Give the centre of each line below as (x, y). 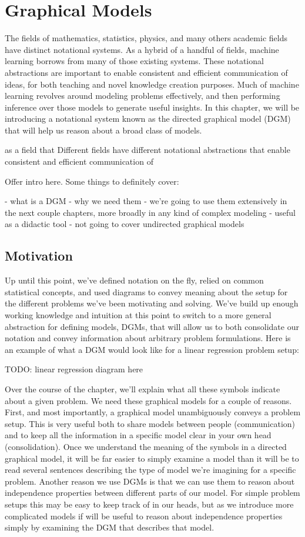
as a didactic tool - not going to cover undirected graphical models (125, 224)
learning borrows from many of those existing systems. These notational (134, 61)
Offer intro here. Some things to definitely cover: (92, 181)
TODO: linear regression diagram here (74, 369)
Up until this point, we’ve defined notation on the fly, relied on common (134, 280)
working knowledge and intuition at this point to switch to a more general (138, 315)
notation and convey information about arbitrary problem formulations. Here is (148, 338)
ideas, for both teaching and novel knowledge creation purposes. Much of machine (152, 84)
